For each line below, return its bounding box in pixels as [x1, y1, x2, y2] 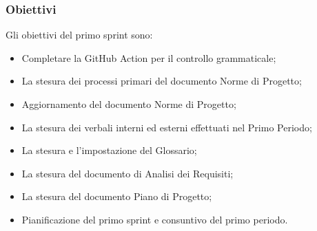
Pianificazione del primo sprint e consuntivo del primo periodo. [21, 212, 288, 226]
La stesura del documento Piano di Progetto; [21, 189, 212, 203]
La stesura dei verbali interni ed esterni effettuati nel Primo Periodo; [21, 120, 312, 134]
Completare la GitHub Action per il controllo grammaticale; [21, 50, 276, 65]
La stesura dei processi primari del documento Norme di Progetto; [21, 74, 302, 88]
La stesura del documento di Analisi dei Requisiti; [21, 166, 234, 180]
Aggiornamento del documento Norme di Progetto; [21, 97, 236, 111]
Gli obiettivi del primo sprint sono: [6, 27, 153, 42]
